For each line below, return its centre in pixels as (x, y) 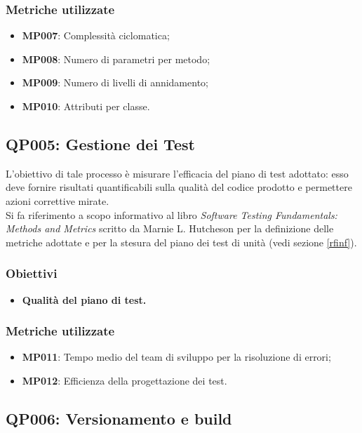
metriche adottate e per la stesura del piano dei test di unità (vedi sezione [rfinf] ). (181, 242)
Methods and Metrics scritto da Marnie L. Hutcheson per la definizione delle (170, 228)
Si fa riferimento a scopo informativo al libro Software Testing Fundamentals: (172, 214)
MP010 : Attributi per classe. (86, 106)
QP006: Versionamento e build (119, 418)
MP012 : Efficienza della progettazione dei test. (125, 380)
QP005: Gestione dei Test (100, 144)
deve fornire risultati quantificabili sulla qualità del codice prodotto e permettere (179, 187)
